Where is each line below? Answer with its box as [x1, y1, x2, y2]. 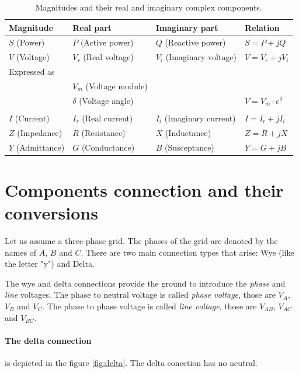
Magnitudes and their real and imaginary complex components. [35, 1, 262, 13]
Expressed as [9, 65, 55, 78]
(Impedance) [17, 126, 62, 138]
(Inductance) [165, 126, 211, 138]
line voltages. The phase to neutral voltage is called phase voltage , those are [5, 288, 276, 301]
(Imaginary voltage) [165, 51, 237, 63]
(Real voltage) [83, 51, 134, 63]
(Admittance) [16, 141, 65, 153]
